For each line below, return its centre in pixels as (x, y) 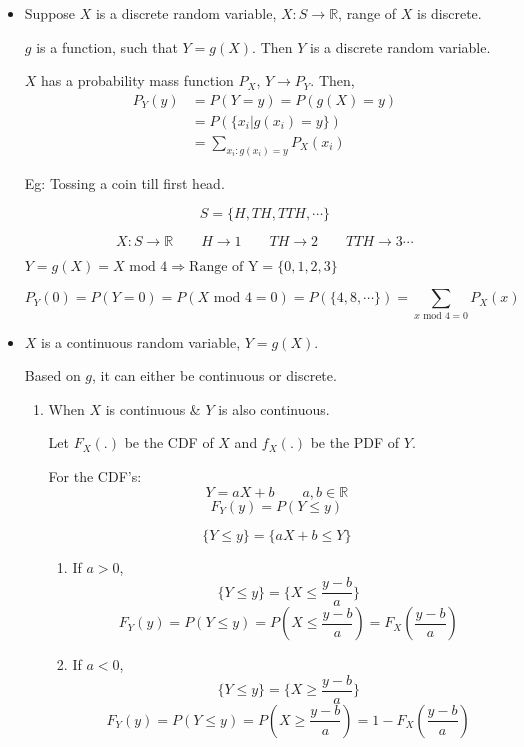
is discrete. (449, 13)
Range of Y (224, 267)
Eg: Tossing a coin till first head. (124, 182)
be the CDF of (169, 442)
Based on (52, 375)
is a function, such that (107, 46)
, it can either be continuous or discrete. (214, 375)
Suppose (50, 13)
